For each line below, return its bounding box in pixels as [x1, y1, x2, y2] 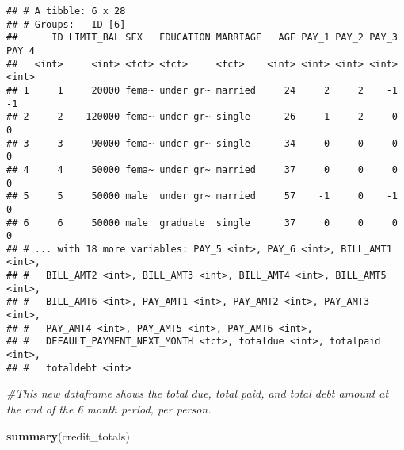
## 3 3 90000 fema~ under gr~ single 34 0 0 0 [6, 137, 398, 149]
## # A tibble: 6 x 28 [6, 6, 126, 17]
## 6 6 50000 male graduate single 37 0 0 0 [6, 217, 398, 229]
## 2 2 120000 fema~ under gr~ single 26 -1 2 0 [6, 111, 398, 123]
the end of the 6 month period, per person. [6, 400, 212, 417]
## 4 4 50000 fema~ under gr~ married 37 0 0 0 [6, 163, 398, 175]
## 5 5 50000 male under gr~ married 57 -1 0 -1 [6, 190, 398, 202]
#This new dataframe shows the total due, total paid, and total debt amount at [6, 385, 389, 402]
